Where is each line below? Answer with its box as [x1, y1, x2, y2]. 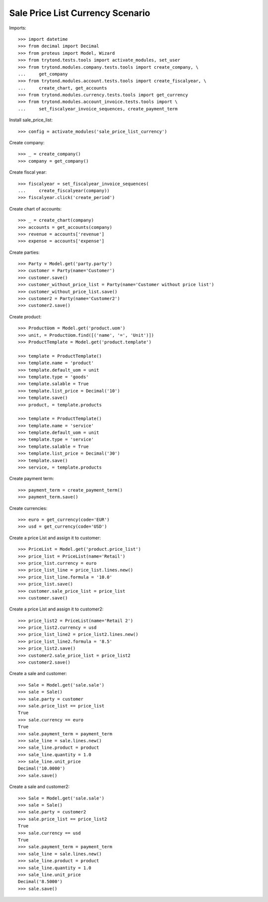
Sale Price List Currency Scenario [9, 7, 151, 18]
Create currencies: [9, 505, 48, 511]
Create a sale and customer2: [9, 784, 69, 790]
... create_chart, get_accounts [18, 85, 107, 91]
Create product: [9, 313, 42, 319]
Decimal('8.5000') [18, 879, 63, 885]
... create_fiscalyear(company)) [18, 188, 110, 194]
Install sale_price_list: [9, 117, 53, 123]
